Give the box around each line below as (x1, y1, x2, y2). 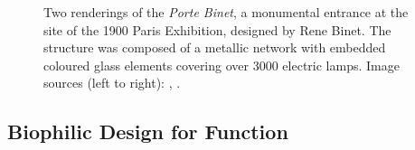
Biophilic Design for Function (7, 117, 288, 145)
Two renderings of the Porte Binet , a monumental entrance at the (43, 3, 409, 21)
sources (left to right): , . (43, 73, 181, 92)
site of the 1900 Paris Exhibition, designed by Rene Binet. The (43, 20, 391, 39)
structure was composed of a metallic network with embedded (43, 38, 386, 57)
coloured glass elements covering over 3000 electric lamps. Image (43, 55, 400, 74)
